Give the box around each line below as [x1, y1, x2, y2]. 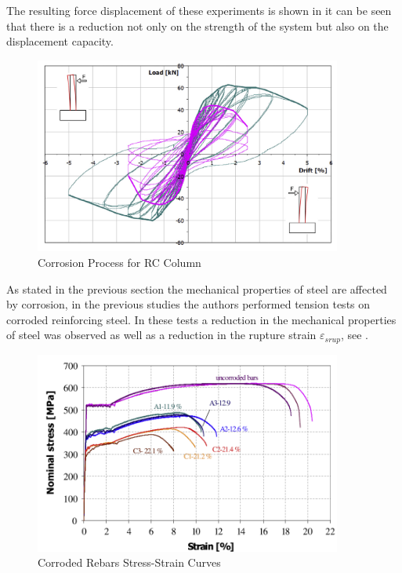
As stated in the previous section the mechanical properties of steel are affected [6, 280, 387, 297]
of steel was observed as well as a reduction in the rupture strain [6, 327, 317, 343]
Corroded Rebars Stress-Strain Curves [38, 554, 221, 571]
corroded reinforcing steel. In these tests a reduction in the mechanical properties [6, 311, 397, 327]
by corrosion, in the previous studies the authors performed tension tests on [6, 296, 371, 312]
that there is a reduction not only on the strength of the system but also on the [6, 17, 389, 34]
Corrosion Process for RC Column [38, 254, 201, 271]
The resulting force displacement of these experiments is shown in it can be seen [6, 2, 392, 18]
